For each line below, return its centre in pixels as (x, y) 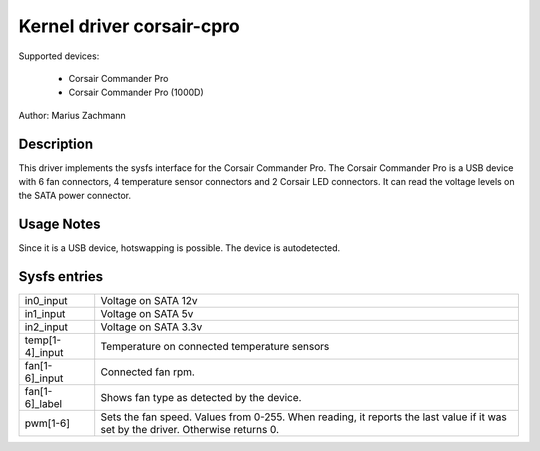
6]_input (44, 378)
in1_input (45, 314)
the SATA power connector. (75, 196)
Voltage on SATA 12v (149, 301)
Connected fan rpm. (147, 372)
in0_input (46, 301)
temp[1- (43, 340)
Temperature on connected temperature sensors (215, 347)
